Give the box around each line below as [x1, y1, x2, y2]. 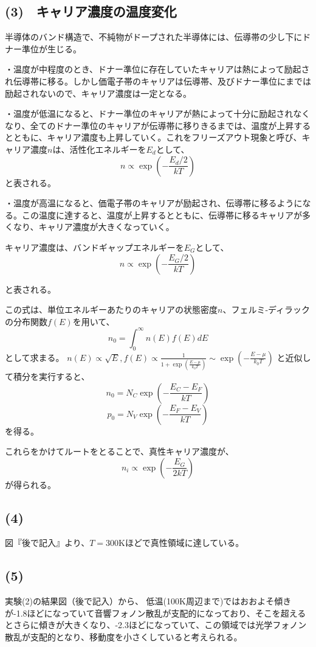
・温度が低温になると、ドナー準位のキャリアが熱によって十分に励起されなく [5, 107, 311, 120]
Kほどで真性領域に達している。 [118, 536, 244, 549]
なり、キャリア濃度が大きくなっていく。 [13, 220, 174, 233]
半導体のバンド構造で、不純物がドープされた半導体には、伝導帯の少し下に [5, 30, 303, 43]
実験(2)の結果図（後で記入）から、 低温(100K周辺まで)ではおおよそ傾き [5, 595, 292, 607]
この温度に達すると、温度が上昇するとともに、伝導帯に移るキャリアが [21, 208, 303, 221]
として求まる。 [5, 351, 64, 363]
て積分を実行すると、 [5, 369, 90, 382]
